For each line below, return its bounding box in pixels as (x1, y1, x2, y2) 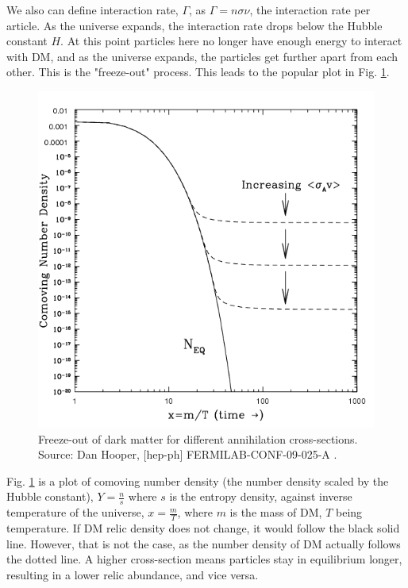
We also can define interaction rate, (6, 2, 179, 17)
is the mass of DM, (229, 504, 322, 521)
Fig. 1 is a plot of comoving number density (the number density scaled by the (6, 472, 389, 489)
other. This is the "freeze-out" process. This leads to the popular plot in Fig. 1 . (6, 63, 390, 80)
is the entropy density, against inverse (169, 488, 352, 505)
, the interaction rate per (249, 2, 371, 17)
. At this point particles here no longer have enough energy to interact (60, 33, 402, 49)
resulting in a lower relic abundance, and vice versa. (6, 566, 259, 582)
